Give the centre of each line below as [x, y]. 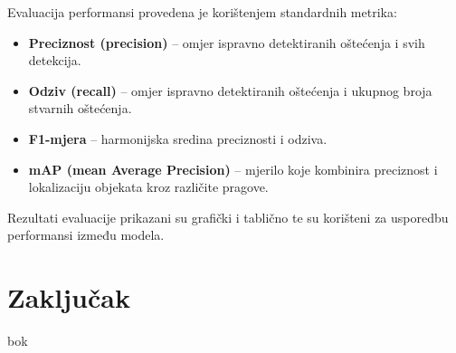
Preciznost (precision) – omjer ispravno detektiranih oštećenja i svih [227, 42]
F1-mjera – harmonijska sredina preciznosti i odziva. [178, 138]
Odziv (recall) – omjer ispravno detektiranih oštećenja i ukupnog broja [230, 90]
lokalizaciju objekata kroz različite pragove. [148, 187]
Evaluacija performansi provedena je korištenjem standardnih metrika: [202, 12]
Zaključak [69, 297]
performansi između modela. [86, 235]
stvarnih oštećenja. [80, 108]
